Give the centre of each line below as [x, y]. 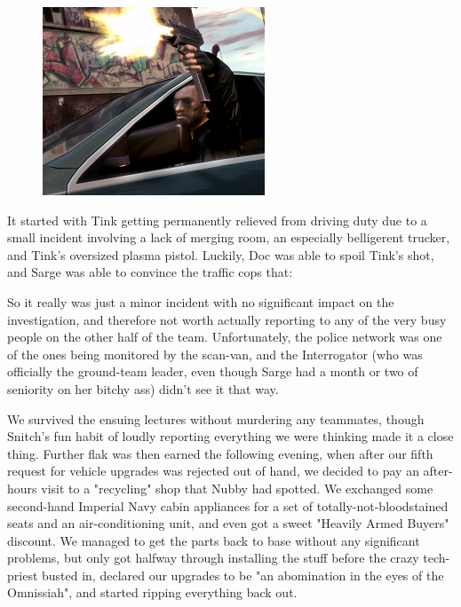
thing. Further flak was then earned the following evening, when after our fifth [220, 453]
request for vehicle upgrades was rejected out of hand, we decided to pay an [213, 471]
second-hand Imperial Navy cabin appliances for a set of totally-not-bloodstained [228, 505]
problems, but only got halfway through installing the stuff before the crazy [213, 558]
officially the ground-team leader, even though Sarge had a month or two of [213, 371]
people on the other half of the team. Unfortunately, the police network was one [225, 337]
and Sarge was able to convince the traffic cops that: [150, 272]
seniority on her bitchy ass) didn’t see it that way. [143, 388]
